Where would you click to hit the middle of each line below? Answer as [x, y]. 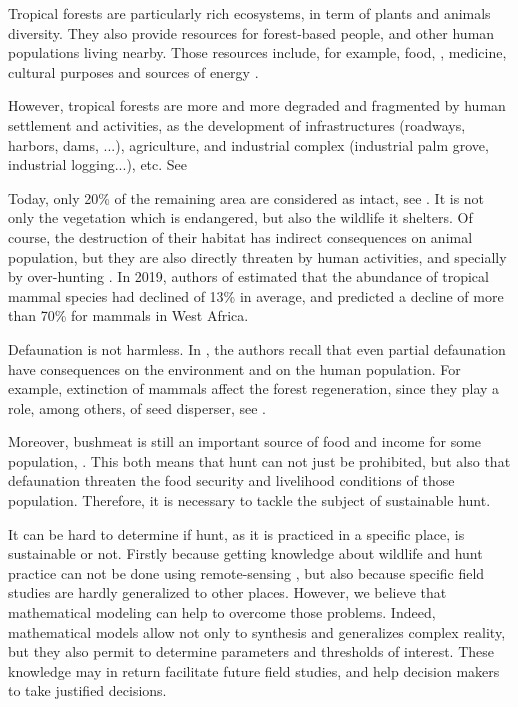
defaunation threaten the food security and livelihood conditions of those [231, 480]
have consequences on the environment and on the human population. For [234, 368]
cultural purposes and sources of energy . [133, 71]
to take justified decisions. [87, 690]
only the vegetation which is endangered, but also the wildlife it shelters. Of [240, 217]
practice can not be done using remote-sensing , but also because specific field [246, 572]
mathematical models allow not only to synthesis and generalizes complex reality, [257, 631]
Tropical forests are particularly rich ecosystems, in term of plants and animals [249, 13]
